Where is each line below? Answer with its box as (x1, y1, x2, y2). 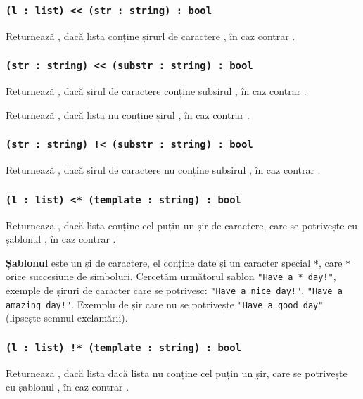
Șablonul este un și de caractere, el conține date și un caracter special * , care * (6, 255, 351, 270)
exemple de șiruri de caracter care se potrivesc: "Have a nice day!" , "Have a (6, 283, 343, 297)
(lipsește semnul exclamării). (6, 310, 128, 325)
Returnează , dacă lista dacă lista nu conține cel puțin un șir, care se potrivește (6, 365, 348, 380)
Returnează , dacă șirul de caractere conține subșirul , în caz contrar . (6, 84, 307, 99)
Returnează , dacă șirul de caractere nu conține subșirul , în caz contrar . (6, 163, 321, 177)
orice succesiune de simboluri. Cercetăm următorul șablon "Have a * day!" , (6, 269, 336, 284)
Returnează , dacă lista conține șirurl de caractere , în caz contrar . (6, 28, 295, 43)
